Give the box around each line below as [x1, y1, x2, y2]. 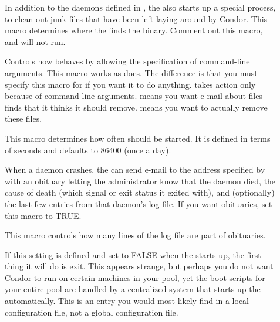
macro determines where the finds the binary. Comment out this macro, [5, 24, 263, 36]
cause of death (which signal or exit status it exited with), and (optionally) [5, 186, 275, 198]
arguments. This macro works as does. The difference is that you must [5, 66, 258, 78]
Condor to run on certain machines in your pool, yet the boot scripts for [5, 271, 265, 283]
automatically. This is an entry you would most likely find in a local [5, 294, 249, 307]
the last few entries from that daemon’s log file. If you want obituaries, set [5, 197, 272, 210]
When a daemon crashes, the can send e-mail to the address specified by [5, 163, 265, 176]
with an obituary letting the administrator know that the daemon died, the [5, 174, 276, 187]
